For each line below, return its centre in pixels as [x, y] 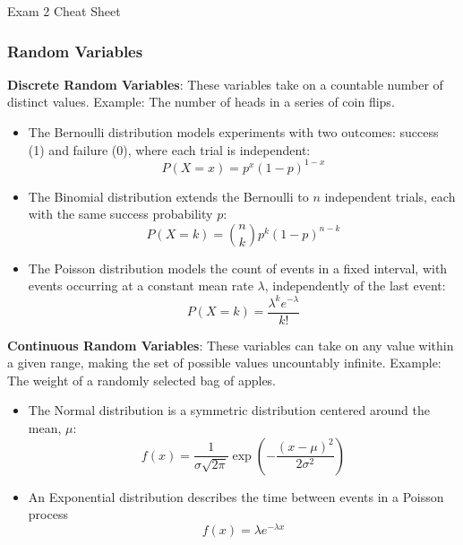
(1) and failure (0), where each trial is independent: [169, 149]
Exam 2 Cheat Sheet [64, 11]
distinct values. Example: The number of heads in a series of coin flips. [201, 102]
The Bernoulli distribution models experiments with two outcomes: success [233, 132]
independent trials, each [390, 196]
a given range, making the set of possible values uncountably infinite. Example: [224, 363]
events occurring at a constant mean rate [141, 285]
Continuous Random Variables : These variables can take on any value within [231, 345]
